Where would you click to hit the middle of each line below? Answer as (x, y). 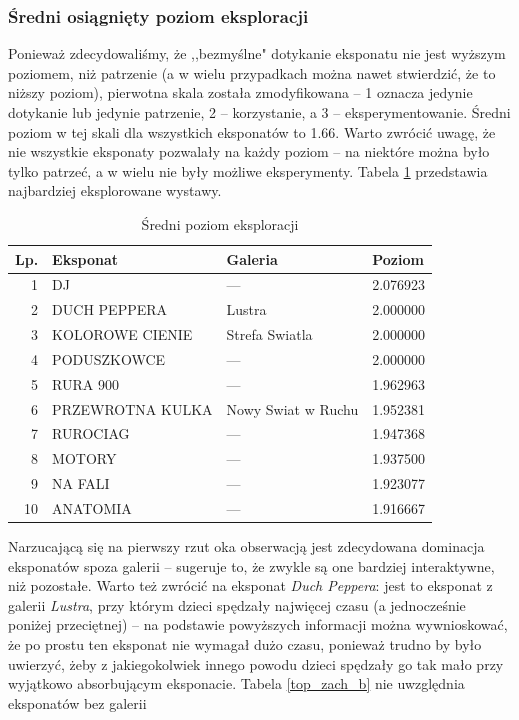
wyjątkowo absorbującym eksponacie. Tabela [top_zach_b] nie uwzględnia (236, 683)
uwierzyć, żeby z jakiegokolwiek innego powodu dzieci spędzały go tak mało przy (256, 663)
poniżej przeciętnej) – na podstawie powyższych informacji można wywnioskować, (258, 624)
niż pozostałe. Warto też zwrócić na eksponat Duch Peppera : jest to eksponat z (250, 585)
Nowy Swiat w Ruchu (292, 408)
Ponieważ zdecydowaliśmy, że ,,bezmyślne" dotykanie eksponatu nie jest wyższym (257, 53)
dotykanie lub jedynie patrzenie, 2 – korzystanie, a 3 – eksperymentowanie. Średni (259, 112)
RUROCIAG (91, 433)
